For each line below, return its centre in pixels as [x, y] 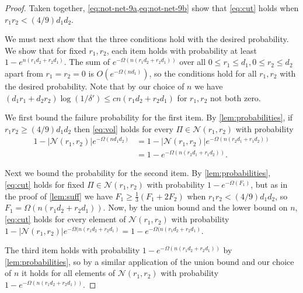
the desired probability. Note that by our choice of [95, 86]
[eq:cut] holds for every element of [65, 219]
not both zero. [235, 97]
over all [193, 62]
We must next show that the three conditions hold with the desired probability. [147, 39]
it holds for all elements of [69, 273]
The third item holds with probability [72, 250]
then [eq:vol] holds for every [123, 128]
